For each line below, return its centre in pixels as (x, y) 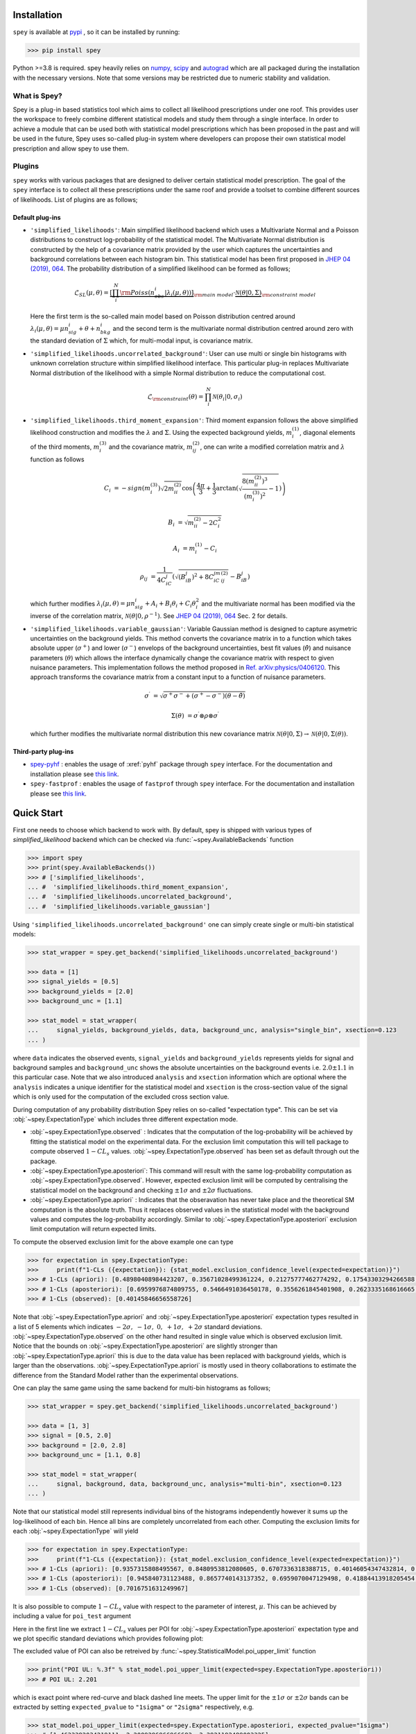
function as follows (57, 459)
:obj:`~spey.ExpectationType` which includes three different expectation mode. (125, 1119)
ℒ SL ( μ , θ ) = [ (93, 293)
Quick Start (38, 813)
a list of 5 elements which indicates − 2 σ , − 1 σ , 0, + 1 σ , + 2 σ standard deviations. (138, 1327)
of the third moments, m (65, 447)
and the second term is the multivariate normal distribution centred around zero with (233, 328)
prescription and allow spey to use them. (71, 148)
